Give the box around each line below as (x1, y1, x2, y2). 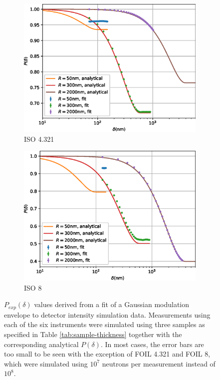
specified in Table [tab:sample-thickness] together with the (4, 329, 182, 340)
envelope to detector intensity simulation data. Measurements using (4, 309, 211, 320)
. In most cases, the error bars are (100, 339, 204, 349)
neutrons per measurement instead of (102, 358, 216, 369)
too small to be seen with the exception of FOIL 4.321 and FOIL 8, (4, 349, 211, 359)
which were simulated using (4, 358, 88, 369)
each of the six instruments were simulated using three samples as (4, 319, 205, 330)
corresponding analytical (4, 339, 79, 349)
